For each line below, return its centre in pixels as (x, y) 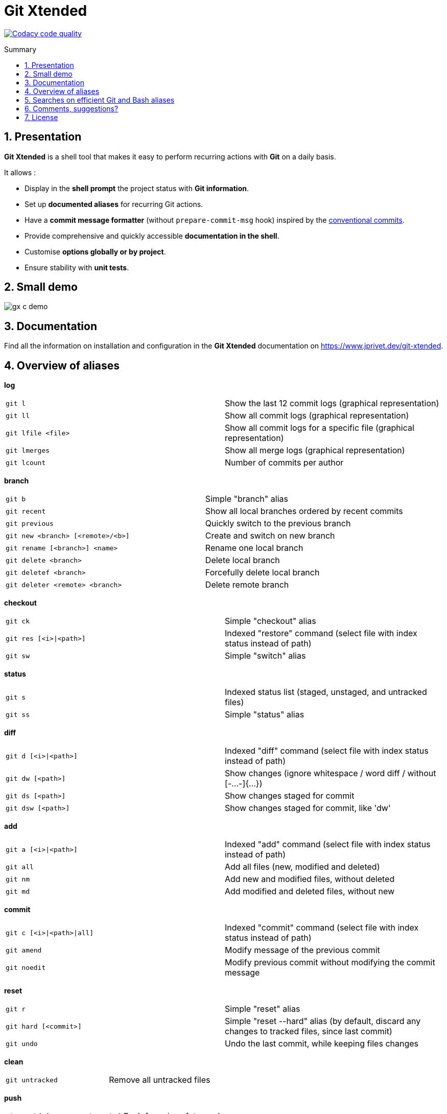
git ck (18, 621)
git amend (24, 950)
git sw (18, 656)
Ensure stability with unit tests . (77, 267)
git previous (30, 523)
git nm (18, 879)
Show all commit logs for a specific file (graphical (320, 428)
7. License (41, 117)
